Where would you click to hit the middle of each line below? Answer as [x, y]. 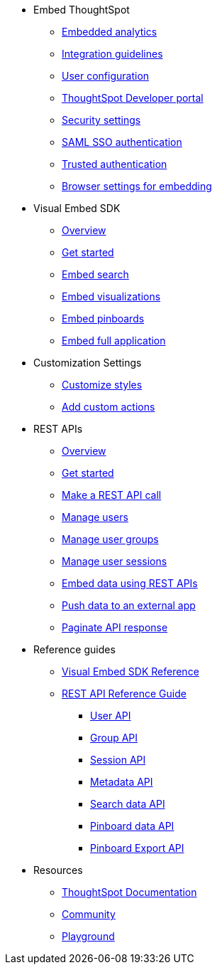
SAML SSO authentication [122, 142]
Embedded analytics [110, 32]
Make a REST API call [112, 495]
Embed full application [114, 341]
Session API [118, 760]
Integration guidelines [112, 54]
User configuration [106, 76]
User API [111, 716]
